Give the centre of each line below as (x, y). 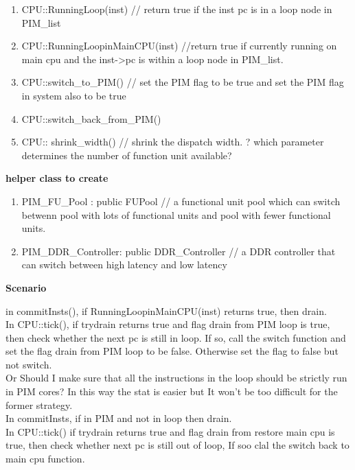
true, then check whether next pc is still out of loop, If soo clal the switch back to (177, 445)
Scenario (26, 287)
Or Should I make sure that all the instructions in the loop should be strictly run (176, 378)
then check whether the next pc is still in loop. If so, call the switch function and (176, 337)
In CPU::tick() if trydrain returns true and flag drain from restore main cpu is (170, 431)
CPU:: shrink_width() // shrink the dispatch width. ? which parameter (173, 142)
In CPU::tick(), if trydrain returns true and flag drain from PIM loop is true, (168, 324)
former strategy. (39, 404)
